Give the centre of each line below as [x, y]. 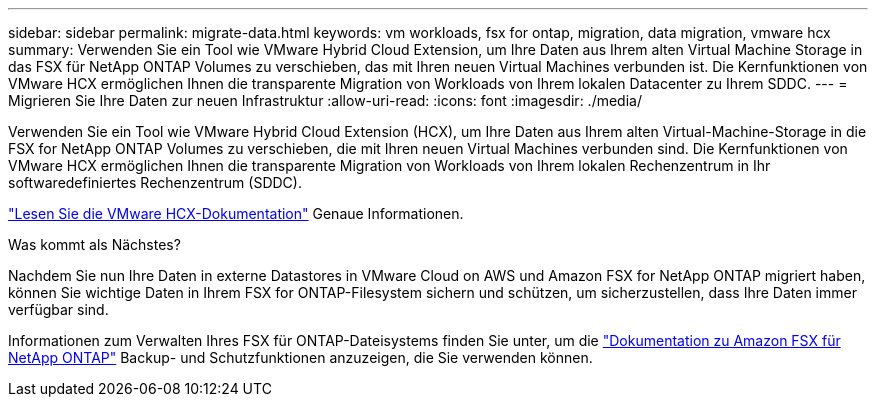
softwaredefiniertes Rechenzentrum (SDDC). [155, 182]
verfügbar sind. [58, 309]
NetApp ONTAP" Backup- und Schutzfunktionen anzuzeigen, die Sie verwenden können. [300, 357]
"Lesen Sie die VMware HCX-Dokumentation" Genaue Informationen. [236, 213]
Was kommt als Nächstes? [94, 244]
